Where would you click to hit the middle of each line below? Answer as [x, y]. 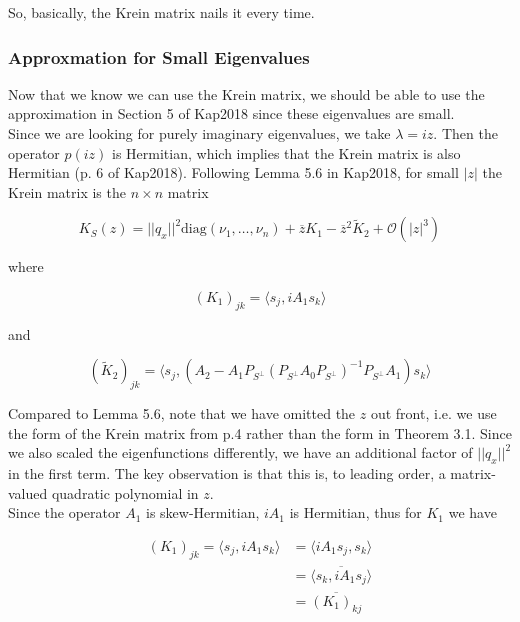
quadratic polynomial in [125, 492]
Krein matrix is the [67, 191]
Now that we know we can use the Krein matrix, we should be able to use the [246, 93]
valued [28, 492]
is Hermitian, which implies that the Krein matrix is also [286, 152]
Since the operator [64, 512]
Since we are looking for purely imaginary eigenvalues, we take [199, 133]
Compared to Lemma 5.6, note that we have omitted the [182, 413]
